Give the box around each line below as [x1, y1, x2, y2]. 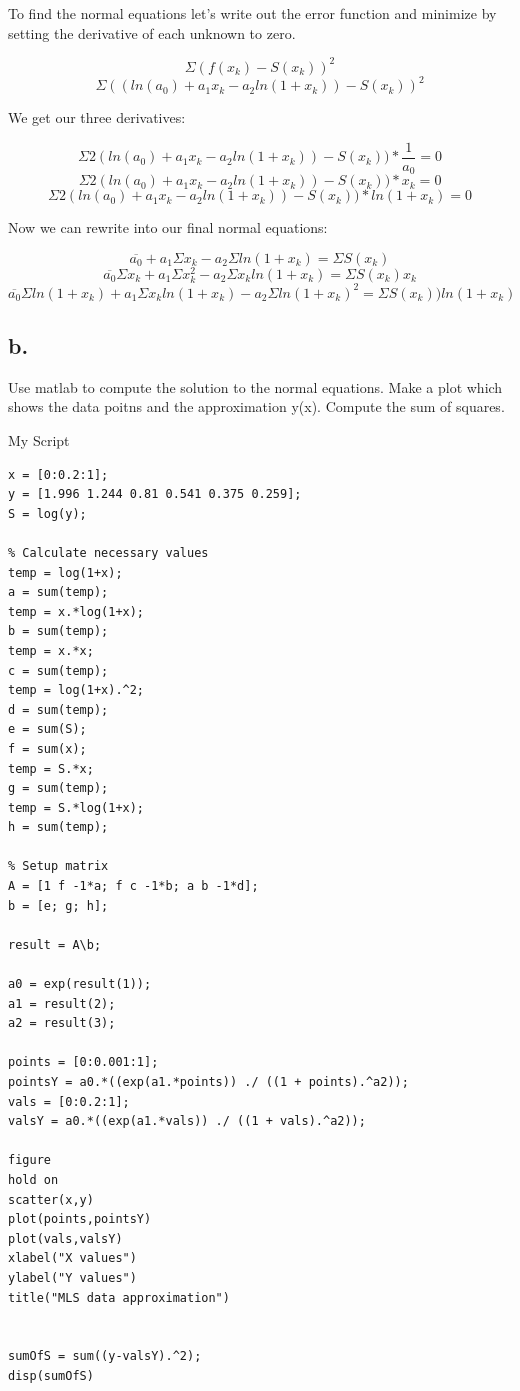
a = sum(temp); [8, 585, 109, 600]
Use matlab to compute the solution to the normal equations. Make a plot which [8, 376, 503, 397]
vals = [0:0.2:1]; [8, 1094, 130, 1109]
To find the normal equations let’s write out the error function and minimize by [8, 3, 497, 23]
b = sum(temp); [8, 624, 109, 639]
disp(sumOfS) [8, 1368, 94, 1383]
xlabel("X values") [8, 1251, 137, 1266]
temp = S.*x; [8, 761, 94, 776]
